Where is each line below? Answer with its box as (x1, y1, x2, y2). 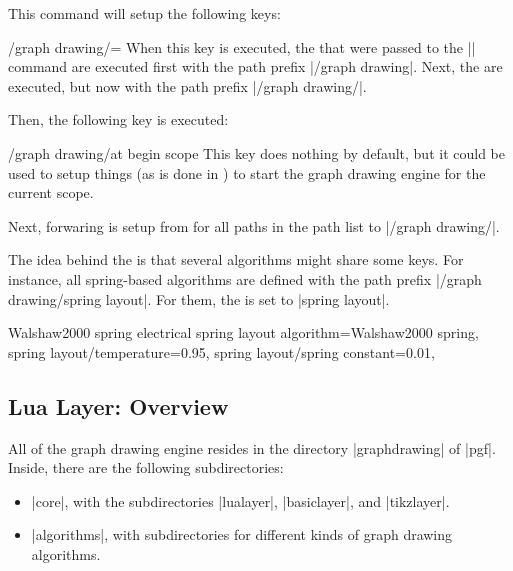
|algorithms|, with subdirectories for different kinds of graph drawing (31, 524, 453, 545)
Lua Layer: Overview (8, 390, 229, 421)
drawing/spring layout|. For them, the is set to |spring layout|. (8, 288, 390, 309)
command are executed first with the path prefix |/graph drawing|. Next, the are (8, 56, 503, 77)
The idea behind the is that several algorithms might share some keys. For (8, 249, 464, 270)
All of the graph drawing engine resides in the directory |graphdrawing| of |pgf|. (8, 437, 496, 458)
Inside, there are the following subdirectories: (8, 457, 284, 478)
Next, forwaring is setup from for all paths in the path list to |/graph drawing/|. (8, 215, 500, 236)
